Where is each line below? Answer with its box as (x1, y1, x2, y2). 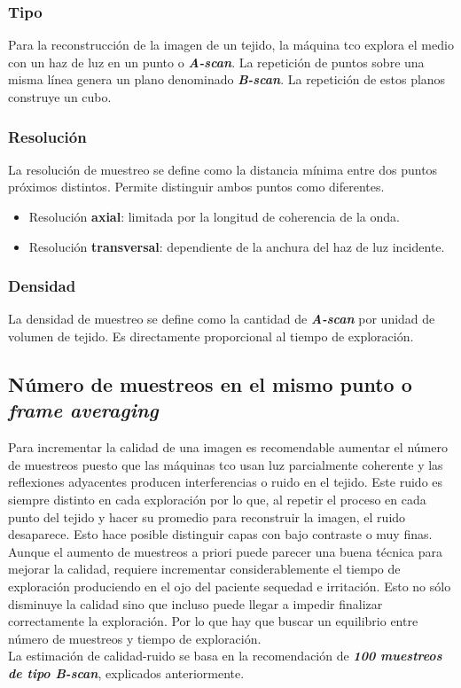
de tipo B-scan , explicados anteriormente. (8, 663, 245, 682)
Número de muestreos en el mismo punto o (8, 370, 412, 397)
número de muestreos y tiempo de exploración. (8, 629, 262, 647)
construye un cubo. (8, 88, 112, 106)
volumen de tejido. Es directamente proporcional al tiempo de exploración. (8, 327, 414, 345)
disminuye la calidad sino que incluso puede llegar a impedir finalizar (8, 594, 383, 613)
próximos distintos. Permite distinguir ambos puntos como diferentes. (8, 177, 385, 196)
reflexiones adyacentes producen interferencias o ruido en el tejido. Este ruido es (8, 473, 443, 491)
